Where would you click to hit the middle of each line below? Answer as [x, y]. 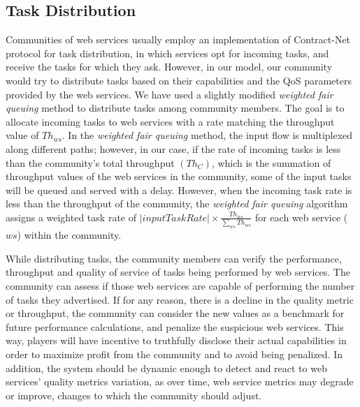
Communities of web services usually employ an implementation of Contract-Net [178, 39]
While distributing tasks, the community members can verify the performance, [174, 258]
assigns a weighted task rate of [71, 217]
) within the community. [69, 235]
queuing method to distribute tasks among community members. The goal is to [175, 108]
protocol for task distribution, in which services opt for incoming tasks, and [167, 53]
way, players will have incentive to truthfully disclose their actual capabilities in [176, 340]
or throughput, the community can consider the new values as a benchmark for [175, 313]
